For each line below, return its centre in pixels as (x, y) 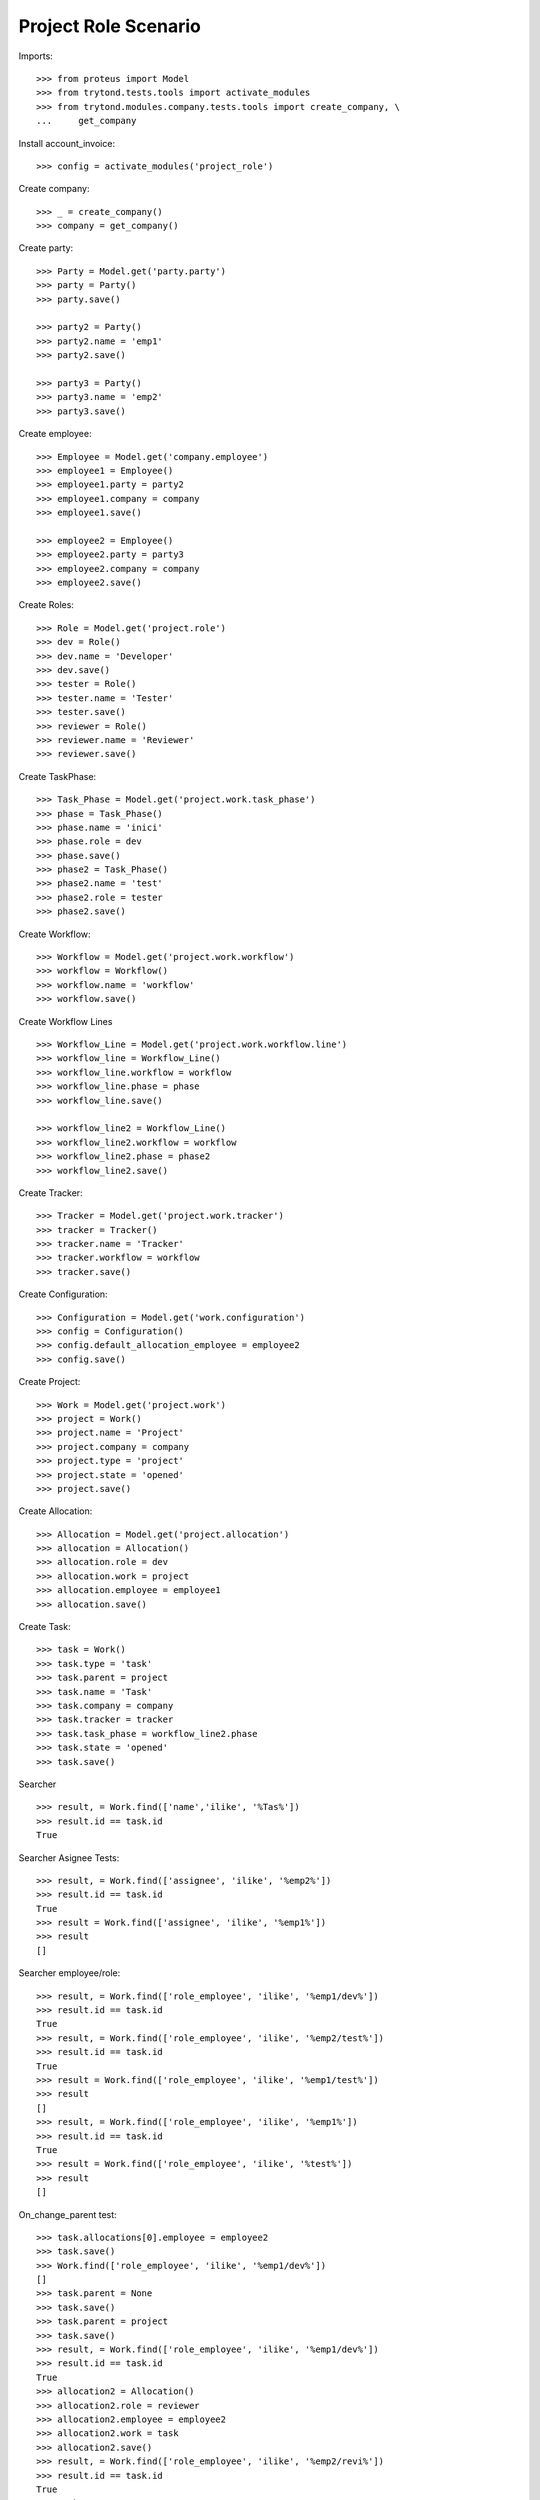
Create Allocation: (55, 1511)
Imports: (36, 56)
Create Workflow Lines (65, 1021)
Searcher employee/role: (69, 1973)
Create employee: (55, 434)
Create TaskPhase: (57, 776)
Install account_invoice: (66, 143)
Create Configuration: (63, 1294)
